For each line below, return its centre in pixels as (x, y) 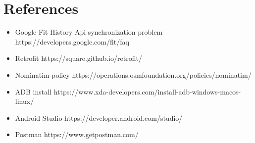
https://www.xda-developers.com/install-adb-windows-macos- (147, 91)
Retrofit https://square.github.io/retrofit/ (78, 58)
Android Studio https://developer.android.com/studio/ (99, 118)
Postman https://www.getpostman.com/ (77, 134)
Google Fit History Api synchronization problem (89, 32)
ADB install (33, 91)
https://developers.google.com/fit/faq (72, 41)
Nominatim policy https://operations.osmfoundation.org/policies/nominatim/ (133, 74)
